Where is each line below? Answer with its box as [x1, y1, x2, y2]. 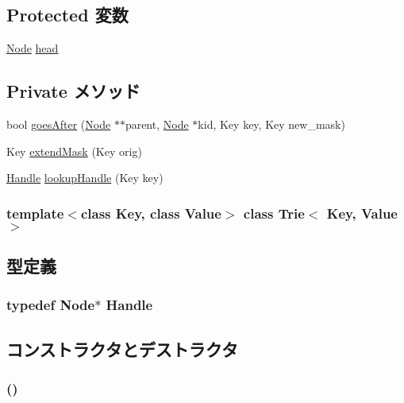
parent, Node [125, 116, 189, 132]
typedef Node [6, 295, 95, 315]
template [6, 203, 64, 223]
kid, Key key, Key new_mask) [198, 116, 345, 132]
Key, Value [326, 203, 398, 223]
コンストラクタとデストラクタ [6, 336, 238, 361]
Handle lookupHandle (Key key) [6, 169, 164, 186]
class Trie [243, 203, 305, 223]
